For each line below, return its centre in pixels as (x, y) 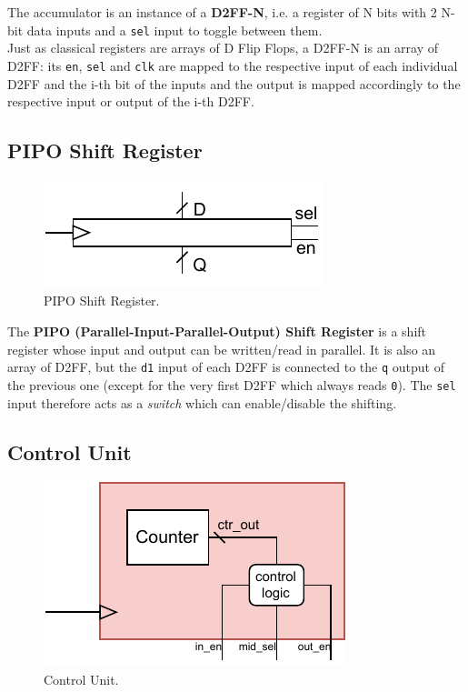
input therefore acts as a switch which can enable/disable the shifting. (202, 402)
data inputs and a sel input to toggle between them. (174, 30)
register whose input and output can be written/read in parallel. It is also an (222, 349)
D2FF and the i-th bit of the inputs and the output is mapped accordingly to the (234, 83)
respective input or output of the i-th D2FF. (131, 101)
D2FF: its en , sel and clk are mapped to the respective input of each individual (233, 65)
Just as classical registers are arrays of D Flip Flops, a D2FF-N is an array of (223, 48)
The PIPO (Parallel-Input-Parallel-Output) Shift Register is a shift (217, 331)
